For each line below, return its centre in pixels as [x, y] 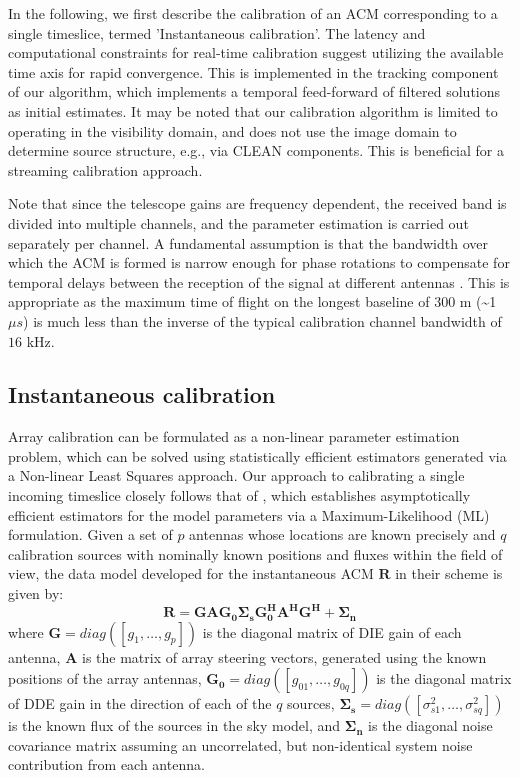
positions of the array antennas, [105, 678]
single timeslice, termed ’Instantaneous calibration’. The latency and [217, 32]
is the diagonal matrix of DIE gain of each [332, 631]
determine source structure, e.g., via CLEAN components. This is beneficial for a [256, 150]
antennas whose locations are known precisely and [342, 534]
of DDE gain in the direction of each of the [140, 703]
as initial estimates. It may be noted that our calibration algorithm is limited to [253, 110]
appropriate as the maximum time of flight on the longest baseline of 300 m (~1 [252, 301]
